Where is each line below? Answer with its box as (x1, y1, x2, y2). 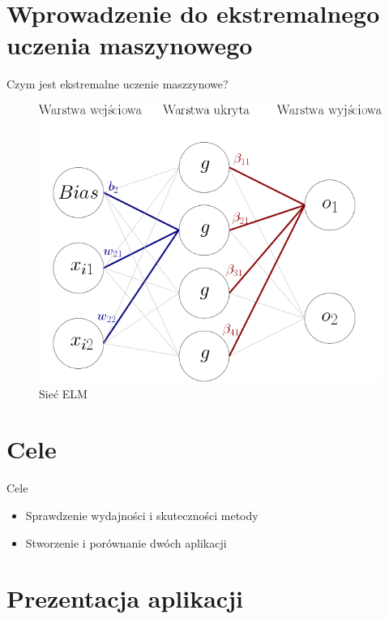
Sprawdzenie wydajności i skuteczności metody (25, 506, 259, 523)
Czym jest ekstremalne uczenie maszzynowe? (6, 75, 229, 92)
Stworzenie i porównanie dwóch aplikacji (25, 534, 227, 551)
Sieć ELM (39, 385, 88, 402)
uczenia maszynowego (6, 28, 253, 62)
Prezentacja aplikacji (6, 582, 243, 615)
